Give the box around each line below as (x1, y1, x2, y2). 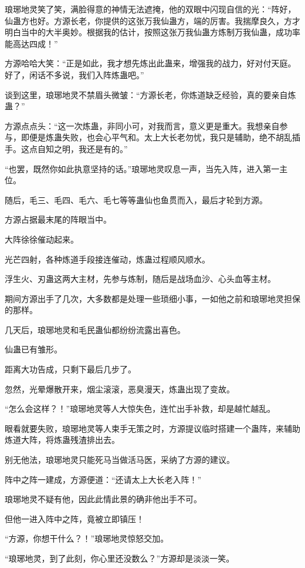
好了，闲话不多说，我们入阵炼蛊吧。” (5, 68, 144, 80)
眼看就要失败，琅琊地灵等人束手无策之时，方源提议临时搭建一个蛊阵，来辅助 (5, 422, 300, 434)
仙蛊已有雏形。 (5, 343, 62, 355)
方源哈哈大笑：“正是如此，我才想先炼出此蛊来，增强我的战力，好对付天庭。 (5, 57, 296, 69)
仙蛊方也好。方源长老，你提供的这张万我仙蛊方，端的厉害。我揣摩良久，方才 (5, 14, 300, 26)
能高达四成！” (5, 37, 58, 49)
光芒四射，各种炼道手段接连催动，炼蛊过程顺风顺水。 (5, 253, 210, 265)
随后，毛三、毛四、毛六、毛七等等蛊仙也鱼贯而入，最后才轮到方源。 (5, 193, 267, 206)
